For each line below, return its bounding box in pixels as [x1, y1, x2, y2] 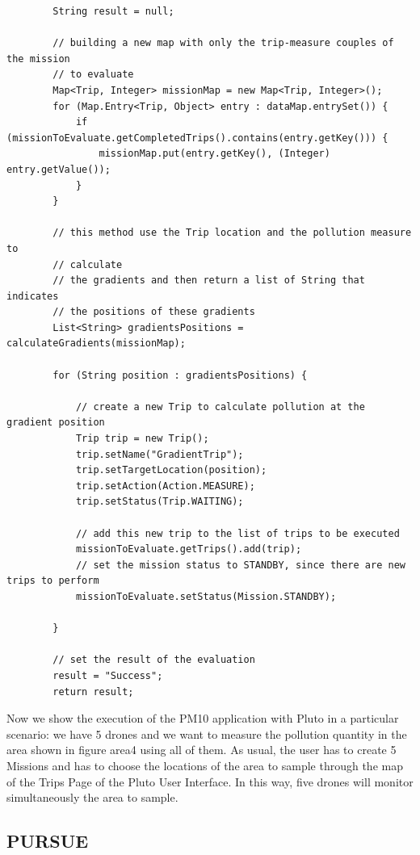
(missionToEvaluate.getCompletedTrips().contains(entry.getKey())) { [6, 132, 388, 144]
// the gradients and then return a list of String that [52, 275, 365, 287]
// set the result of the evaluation [52, 654, 255, 666]
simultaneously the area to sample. [6, 789, 178, 806]
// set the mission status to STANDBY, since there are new [75, 559, 405, 571]
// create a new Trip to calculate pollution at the [75, 400, 365, 413]
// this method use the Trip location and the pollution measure [52, 227, 412, 239]
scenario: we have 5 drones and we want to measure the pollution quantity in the [6, 725, 407, 742]
